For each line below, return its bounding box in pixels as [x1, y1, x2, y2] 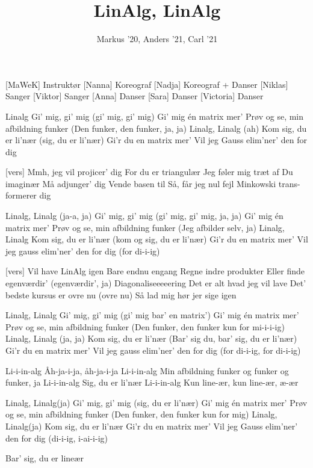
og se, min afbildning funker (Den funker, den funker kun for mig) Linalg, [5, 408, 277, 420]
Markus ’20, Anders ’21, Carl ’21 [96, 32, 218, 45]
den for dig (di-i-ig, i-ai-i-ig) [5, 431, 108, 444]
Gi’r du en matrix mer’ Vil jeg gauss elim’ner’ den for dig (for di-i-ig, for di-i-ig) [5, 344, 301, 356]
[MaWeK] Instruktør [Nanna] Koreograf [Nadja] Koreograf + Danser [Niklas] [5, 78, 288, 90]
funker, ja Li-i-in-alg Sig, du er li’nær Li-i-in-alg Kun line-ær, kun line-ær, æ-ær [5, 376, 299, 389]
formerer [5, 189, 37, 202]
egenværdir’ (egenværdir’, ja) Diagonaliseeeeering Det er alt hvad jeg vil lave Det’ [5, 277, 306, 289]
